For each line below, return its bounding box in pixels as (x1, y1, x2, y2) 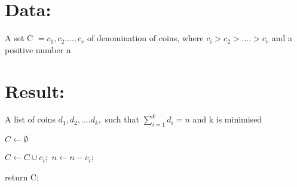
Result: (5, 78, 65, 103)
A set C (5, 32, 33, 44)
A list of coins (5, 113, 56, 125)
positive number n (5, 43, 71, 56)
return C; (5, 170, 39, 183)
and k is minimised (192, 113, 262, 125)
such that (105, 113, 139, 125)
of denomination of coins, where (87, 32, 204, 44)
